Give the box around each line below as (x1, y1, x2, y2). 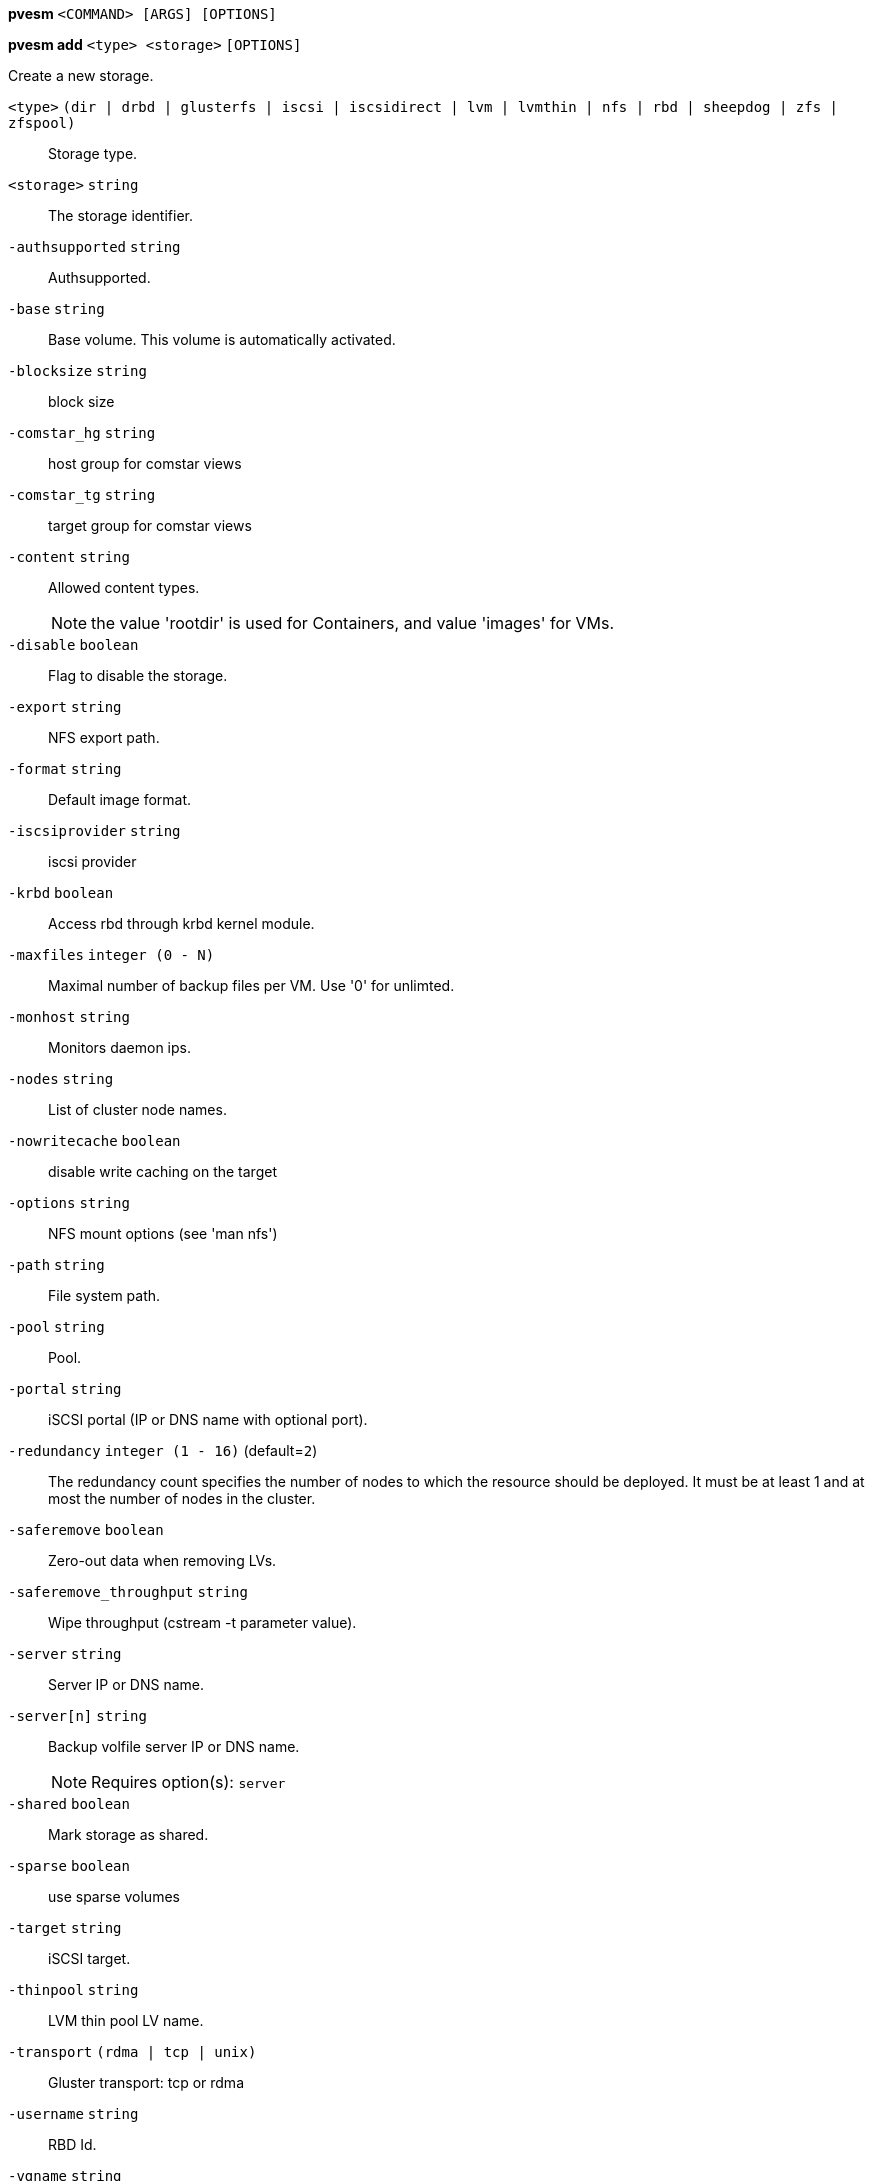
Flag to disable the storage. (48, 667, 228, 684)
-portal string (8, 1381, 122, 1397)
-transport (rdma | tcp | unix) (8, 2044, 257, 2060)
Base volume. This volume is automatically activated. (48, 331, 396, 348)
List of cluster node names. (48, 1101, 227, 1118)
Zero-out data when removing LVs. (48, 1552, 277, 1569)
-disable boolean (8, 637, 139, 653)
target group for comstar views (48, 517, 252, 534)
